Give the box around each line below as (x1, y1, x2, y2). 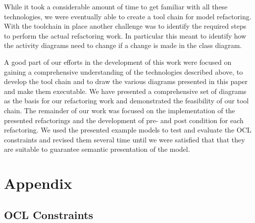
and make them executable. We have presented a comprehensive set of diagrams (4, 86, 247, 96)
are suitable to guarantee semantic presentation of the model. (4, 144, 190, 154)
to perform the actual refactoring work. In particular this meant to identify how (4, 30, 247, 41)
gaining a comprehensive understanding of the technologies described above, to (4, 66, 243, 77)
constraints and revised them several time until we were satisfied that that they (4, 134, 245, 144)
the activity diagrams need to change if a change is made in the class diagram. (4, 40, 242, 50)
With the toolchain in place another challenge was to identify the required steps (4, 21, 247, 31)
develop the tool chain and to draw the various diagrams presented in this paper (4, 76, 248, 87)
